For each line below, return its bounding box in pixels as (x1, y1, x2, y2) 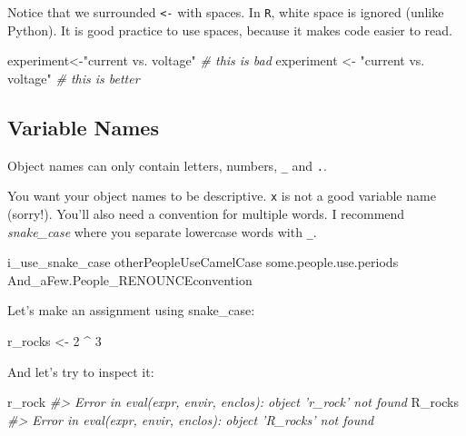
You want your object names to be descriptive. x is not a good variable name (7, 186, 436, 205)
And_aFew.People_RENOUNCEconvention (7, 270, 253, 289)
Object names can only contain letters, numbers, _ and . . (7, 155, 327, 174)
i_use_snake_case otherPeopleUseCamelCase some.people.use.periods (7, 253, 399, 272)
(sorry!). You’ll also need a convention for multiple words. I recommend (7, 203, 405, 223)
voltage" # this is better (7, 68, 140, 87)
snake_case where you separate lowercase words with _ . (7, 222, 317, 241)
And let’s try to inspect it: (7, 362, 154, 381)
